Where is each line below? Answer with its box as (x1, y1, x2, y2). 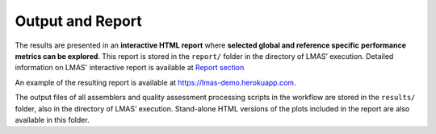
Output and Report (15, 12, 142, 30)
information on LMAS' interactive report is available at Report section (15, 63, 245, 73)
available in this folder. (15, 115, 90, 124)
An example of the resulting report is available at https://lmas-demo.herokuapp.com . (15, 77, 296, 87)
